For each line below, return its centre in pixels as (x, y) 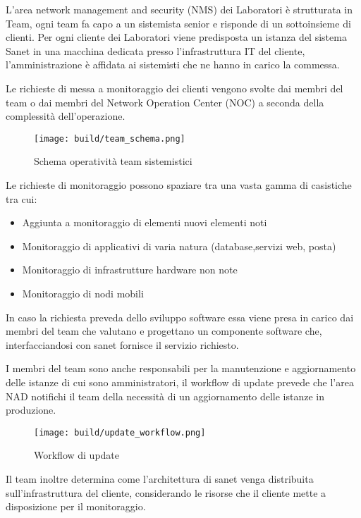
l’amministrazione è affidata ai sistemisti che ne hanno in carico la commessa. (173, 64)
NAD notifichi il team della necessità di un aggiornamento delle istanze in (165, 396)
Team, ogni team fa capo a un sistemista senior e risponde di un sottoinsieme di (178, 23)
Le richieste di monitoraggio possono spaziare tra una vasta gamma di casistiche (179, 185)
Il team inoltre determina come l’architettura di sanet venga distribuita (160, 478)
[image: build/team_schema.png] (110, 138)
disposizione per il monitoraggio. (76, 506)
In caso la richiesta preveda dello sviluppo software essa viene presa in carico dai (180, 317)
